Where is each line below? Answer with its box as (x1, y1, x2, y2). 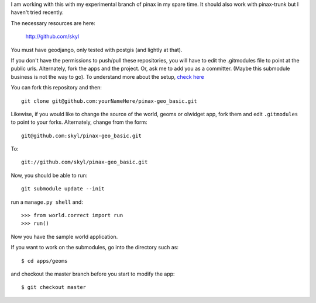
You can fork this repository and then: (11, 84, 102, 91)
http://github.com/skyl (25, 33, 79, 40)
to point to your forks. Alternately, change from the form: (11, 119, 147, 126)
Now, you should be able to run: (11, 172, 88, 179)
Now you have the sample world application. (11, 233, 118, 240)
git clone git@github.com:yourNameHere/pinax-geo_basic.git (21, 97, 197, 105)
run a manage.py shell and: (11, 198, 83, 206)
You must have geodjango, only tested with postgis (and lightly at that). (11, 46, 183, 53)
